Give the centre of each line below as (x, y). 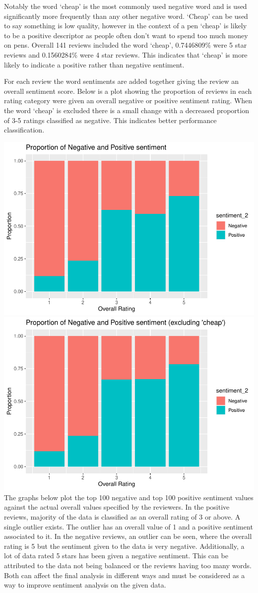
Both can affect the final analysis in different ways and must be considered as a (125, 575)
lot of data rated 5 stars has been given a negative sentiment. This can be (116, 556)
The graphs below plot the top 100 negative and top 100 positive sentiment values (129, 497)
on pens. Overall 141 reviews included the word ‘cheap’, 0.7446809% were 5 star (126, 45)
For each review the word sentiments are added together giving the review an (122, 81)
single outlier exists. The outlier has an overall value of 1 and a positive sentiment (129, 526)
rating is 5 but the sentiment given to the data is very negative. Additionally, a (124, 546)
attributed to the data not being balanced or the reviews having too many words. (128, 565)
